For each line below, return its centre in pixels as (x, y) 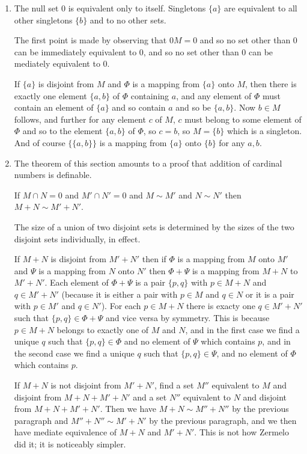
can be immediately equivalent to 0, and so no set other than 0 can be (144, 51)
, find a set (174, 385)
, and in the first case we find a (242, 329)
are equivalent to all (260, 8)
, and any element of (214, 95)
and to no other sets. (128, 20)
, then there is (271, 83)
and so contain (139, 107)
